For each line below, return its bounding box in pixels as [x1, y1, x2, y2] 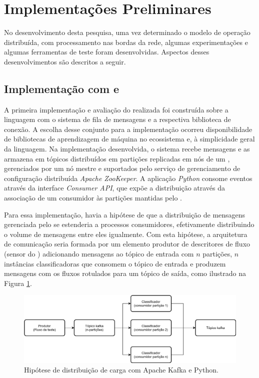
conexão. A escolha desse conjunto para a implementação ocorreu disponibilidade [4, 123, 252, 134]
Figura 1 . [4, 277, 32, 288]
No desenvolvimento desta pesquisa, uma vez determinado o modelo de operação [4, 27, 250, 37]
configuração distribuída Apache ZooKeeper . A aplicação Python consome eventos [4, 172, 252, 183]
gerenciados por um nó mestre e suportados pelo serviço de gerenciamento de [4, 163, 240, 173]
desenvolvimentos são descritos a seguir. [4, 56, 126, 66]
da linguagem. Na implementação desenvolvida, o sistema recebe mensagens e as [4, 143, 250, 154]
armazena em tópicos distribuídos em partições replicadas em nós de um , [4, 153, 230, 163]
